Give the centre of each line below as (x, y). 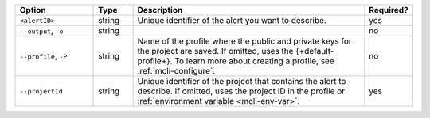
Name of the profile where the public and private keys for (244, 41)
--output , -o (41, 30)
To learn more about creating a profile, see (254, 61)
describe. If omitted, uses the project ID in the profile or (241, 91)
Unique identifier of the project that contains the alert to (242, 81)
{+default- (315, 51)
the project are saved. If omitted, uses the (215, 51)
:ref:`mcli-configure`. (176, 71)
